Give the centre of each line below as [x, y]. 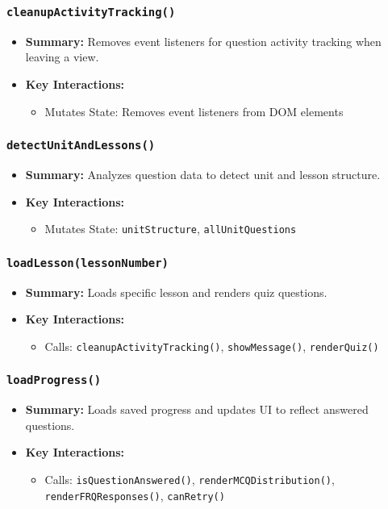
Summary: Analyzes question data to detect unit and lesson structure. [203, 174]
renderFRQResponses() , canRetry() [135, 495]
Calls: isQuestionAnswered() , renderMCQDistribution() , [190, 479]
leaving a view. [62, 57]
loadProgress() [54, 380]
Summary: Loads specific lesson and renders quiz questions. [176, 292]
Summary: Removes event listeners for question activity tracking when [203, 41]
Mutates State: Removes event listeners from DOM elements [194, 111]
